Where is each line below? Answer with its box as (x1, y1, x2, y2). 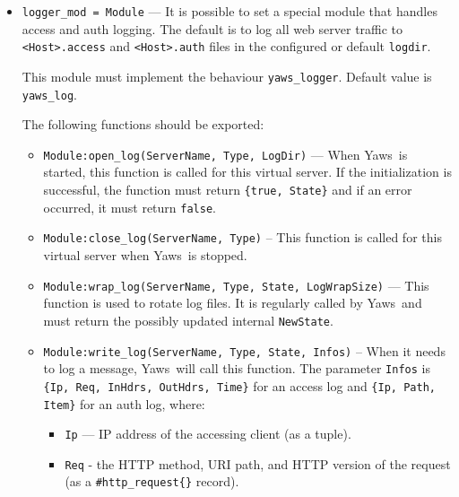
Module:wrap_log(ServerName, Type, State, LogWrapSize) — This (43, 275, 429, 294)
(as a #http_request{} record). (65, 472, 239, 491)
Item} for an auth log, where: (43, 394, 205, 413)
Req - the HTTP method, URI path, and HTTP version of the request (65, 454, 451, 473)
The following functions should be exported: (22, 115, 264, 134)
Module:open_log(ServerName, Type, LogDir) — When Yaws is (43, 144, 408, 163)
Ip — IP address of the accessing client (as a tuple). (65, 424, 351, 443)
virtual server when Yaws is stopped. (43, 246, 247, 265)
